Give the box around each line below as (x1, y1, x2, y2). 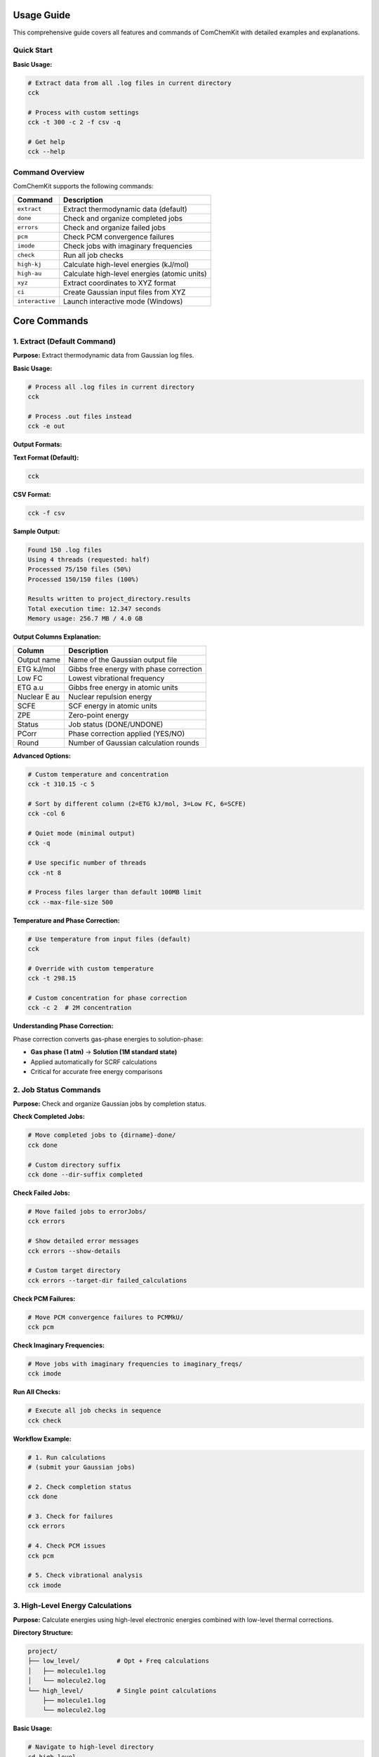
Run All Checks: (13, 1388, 61, 1396)
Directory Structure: (13, 1628, 74, 1637)
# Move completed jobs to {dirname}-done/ (27, 1132, 176, 1139)
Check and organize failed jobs (63, 222, 166, 232)
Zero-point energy (67, 710, 129, 720)
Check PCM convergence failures (63, 232, 175, 242)
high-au (17, 270, 42, 277)
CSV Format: (13, 490, 52, 498)
